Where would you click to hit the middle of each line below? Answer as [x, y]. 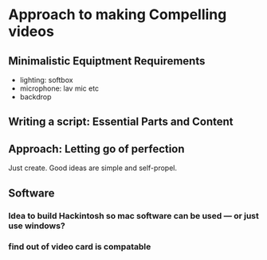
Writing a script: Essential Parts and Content [121, 122]
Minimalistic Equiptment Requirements [107, 61]
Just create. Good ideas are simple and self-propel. [93, 168]
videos [31, 31]
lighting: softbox [46, 80]
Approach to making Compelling [118, 15]
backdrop [35, 97]
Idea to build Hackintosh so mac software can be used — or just [133, 215]
